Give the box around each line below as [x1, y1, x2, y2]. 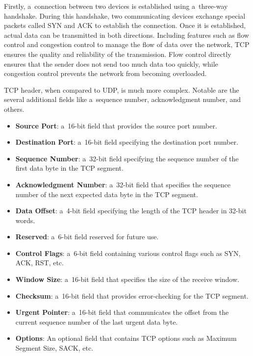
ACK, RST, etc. [15, 257, 64, 268]
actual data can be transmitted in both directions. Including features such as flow [4, 29, 249, 40]
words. [15, 215, 35, 225]
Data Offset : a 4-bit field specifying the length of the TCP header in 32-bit [15, 205, 247, 216]
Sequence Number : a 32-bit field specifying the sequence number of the [15, 153, 239, 163]
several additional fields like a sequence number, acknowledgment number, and [4, 94, 241, 104]
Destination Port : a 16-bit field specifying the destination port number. [15, 137, 238, 147]
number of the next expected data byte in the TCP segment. [15, 189, 198, 199]
